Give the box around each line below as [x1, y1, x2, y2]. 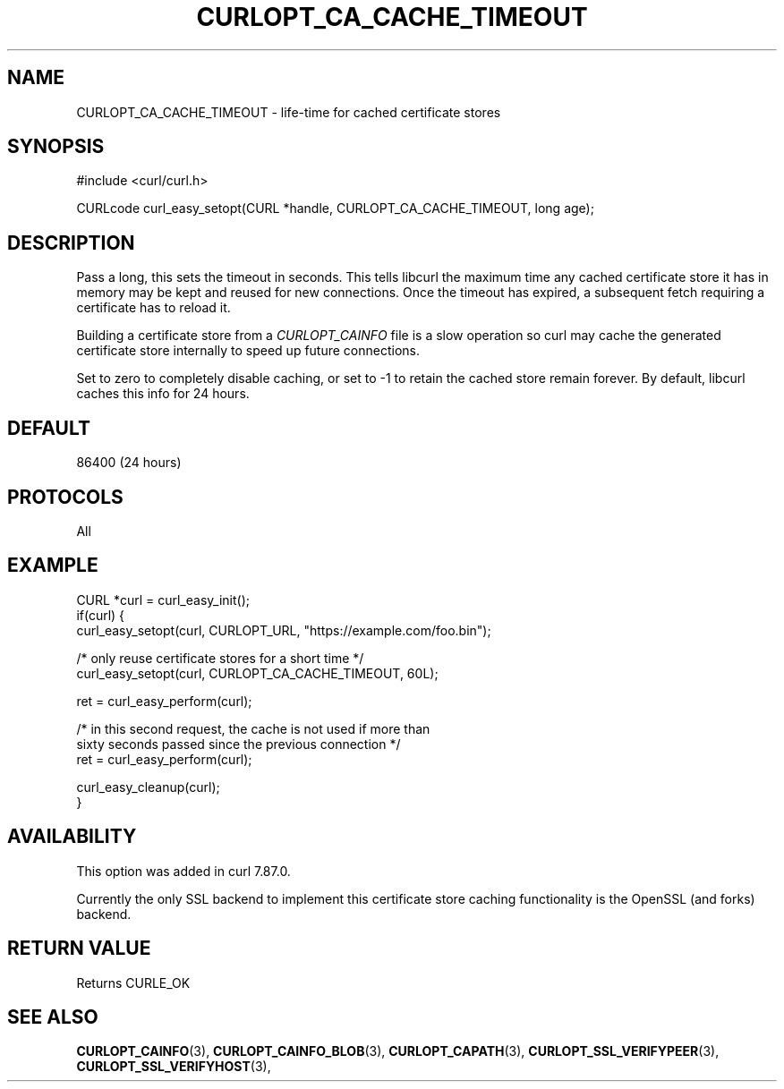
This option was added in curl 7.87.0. [76, 863, 291, 879]
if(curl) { [76, 607, 125, 623]
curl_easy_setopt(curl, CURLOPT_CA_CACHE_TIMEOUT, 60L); [76, 665, 439, 681]
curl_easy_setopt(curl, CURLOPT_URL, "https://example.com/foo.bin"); [76, 622, 491, 638]
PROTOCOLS [7, 485, 124, 508]
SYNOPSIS [7, 135, 105, 158]
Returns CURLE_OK [76, 974, 191, 991]
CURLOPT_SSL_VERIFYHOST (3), [76, 1059, 271, 1075]
